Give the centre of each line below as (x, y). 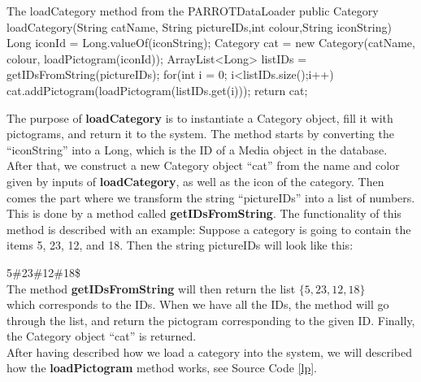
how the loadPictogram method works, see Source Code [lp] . (162, 368)
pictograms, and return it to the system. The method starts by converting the (200, 134)
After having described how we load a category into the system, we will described (209, 352)
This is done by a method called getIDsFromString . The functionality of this (204, 213)
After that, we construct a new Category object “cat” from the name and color (203, 165)
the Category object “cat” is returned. (102, 336)
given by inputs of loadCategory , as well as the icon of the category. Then (195, 181)
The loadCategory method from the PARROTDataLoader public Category (193, 11)
